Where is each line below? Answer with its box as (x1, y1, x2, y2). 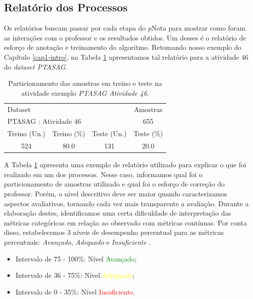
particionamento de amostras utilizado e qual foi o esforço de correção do (4, 179, 225, 189)
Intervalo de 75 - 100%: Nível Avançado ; (15, 253, 137, 263)
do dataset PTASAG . (4, 61, 68, 72)
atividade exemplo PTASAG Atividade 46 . (21, 87, 149, 98)
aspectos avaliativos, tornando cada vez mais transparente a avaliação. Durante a (4, 198, 249, 208)
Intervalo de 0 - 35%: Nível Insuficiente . (15, 286, 135, 297)
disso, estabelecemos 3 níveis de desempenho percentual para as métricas (4, 227, 224, 237)
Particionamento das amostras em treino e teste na (8, 78, 162, 88)
